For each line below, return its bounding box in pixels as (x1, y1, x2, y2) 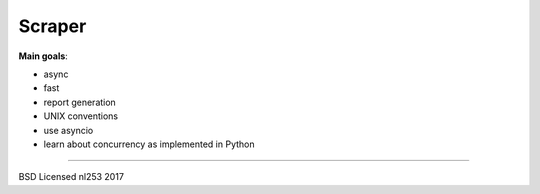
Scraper (18, 15, 87, 37)
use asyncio (43, 124, 94, 136)
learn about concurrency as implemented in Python (43, 138, 255, 150)
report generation (43, 96, 117, 108)
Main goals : (18, 50, 69, 62)
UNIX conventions (43, 110, 119, 122)
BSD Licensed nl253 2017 (18, 171, 125, 183)
